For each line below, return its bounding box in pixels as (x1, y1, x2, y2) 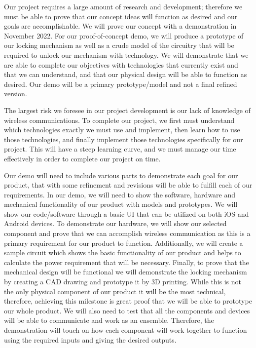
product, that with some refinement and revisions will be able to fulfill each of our (4, 180, 253, 190)
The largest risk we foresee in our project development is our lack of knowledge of (4, 105, 251, 115)
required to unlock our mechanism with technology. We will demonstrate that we (4, 49, 249, 60)
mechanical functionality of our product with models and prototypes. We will (4, 199, 238, 209)
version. (4, 88, 27, 99)
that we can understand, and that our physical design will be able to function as (4, 69, 247, 79)
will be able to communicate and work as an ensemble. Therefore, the (4, 315, 214, 325)
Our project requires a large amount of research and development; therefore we (4, 1, 243, 11)
